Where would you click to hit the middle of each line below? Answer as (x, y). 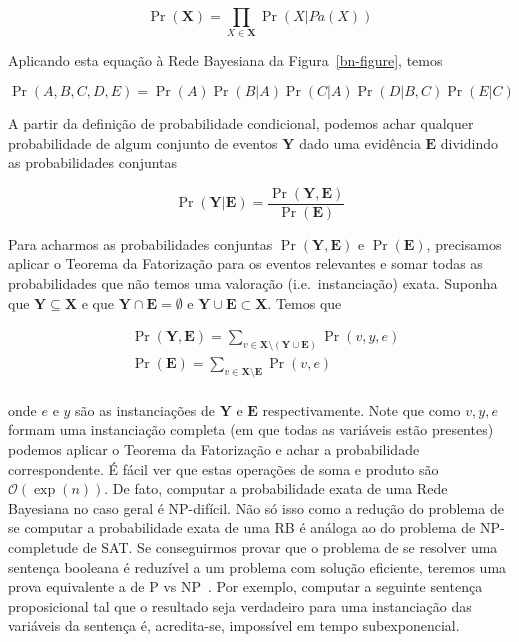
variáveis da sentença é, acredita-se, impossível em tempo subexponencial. (234, 625)
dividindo (469, 142)
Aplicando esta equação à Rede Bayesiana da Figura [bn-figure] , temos (225, 60)
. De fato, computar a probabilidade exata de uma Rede (276, 488)
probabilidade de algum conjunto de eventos (143, 142)
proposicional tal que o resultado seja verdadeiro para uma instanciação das (240, 605)
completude (43, 547)
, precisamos (464, 243)
